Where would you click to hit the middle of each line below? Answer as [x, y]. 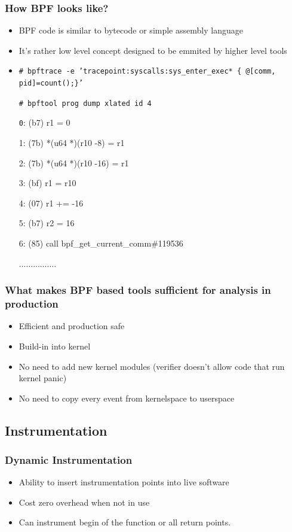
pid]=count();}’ [51, 83]
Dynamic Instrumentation [69, 460]
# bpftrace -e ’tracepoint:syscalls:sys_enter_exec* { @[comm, [147, 72]
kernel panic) [43, 378]
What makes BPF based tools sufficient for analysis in [138, 290]
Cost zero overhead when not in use [84, 502]
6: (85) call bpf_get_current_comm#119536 [101, 243]
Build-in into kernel [55, 346]
